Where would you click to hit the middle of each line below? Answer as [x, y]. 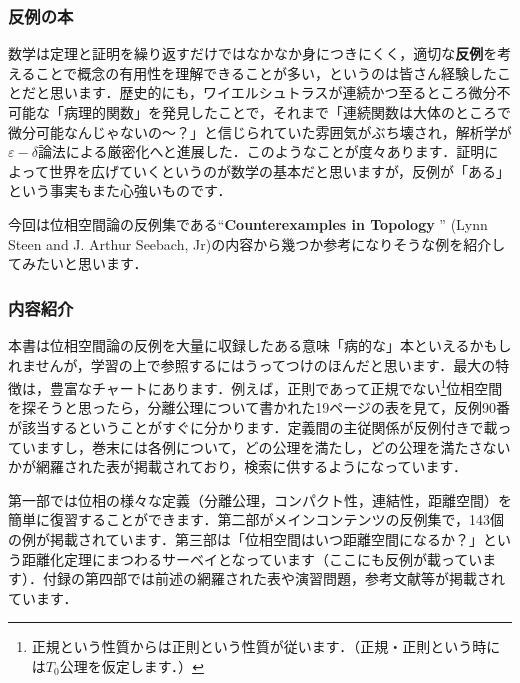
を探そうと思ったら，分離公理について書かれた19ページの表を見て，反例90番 [259, 407]
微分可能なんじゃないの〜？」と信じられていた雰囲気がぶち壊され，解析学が [260, 131]
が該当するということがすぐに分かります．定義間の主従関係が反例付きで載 [253, 427]
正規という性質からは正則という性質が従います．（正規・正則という [252, 646]
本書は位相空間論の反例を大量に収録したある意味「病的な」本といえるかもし [260, 344]
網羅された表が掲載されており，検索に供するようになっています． [251, 466]
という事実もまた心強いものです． [120, 190]
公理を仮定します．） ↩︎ [131, 665]
